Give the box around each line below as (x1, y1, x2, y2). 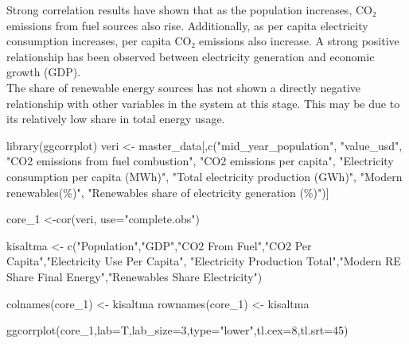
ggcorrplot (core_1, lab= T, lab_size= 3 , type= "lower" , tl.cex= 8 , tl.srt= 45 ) (6, 322, 349, 338)
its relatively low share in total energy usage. (6, 110, 225, 127)
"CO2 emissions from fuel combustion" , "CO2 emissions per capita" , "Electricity (6, 153, 394, 169)
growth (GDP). (6, 64, 81, 80)
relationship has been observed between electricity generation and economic (6, 48, 375, 64)
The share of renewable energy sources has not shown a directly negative (6, 79, 361, 95)
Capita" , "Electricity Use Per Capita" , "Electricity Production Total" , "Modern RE (6, 253, 401, 269)
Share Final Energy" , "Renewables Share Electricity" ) (6, 268, 263, 284)
